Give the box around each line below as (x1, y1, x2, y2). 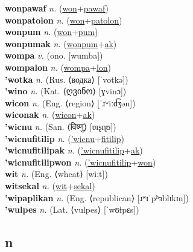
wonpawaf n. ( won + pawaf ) (5, 2, 109, 14)
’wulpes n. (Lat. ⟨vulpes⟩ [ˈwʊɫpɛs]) (5, 203, 139, 216)
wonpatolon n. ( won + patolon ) (5, 13, 122, 26)
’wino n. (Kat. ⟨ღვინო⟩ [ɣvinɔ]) (5, 85, 127, 97)
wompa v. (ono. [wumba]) (5, 49, 103, 62)
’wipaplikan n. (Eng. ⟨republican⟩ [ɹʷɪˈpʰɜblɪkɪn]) (5, 191, 189, 204)
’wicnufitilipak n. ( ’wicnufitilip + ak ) (5, 144, 143, 157)
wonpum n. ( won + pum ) (5, 25, 98, 38)
